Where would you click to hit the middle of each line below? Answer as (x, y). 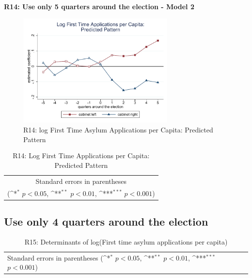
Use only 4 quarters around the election (106, 221)
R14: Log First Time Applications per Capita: (81, 155)
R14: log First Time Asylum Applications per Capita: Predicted (118, 130)
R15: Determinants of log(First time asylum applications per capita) (126, 241)
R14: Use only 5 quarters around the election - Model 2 (99, 6)
